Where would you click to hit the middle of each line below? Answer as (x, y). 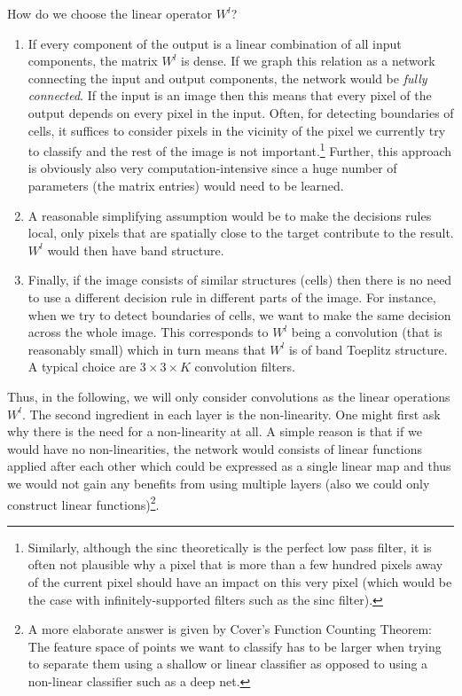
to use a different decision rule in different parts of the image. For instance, (232, 297)
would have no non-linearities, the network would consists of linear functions (215, 448)
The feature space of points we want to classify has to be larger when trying (235, 646)
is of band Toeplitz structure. (368, 349)
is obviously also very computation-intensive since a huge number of (212, 168)
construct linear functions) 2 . (83, 503)
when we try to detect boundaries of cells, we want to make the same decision (239, 314)
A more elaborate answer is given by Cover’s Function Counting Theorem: (230, 629)
